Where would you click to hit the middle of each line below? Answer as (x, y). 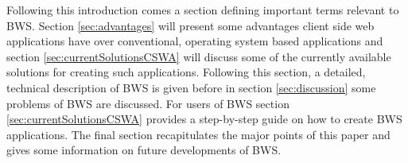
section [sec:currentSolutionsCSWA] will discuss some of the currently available (199, 56)
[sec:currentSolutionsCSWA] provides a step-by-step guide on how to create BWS (204, 119)
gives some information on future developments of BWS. (144, 150)
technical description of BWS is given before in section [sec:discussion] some (191, 87)
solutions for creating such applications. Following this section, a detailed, (186, 72)
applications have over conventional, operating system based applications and (195, 41)
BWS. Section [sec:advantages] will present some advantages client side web (190, 25)
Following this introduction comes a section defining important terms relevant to (203, 10)
